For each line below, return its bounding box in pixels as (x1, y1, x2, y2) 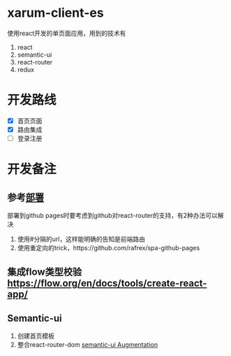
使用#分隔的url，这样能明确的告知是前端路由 (17, 235, 145, 243)
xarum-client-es (7, 5, 104, 21)
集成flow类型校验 (7, 266, 82, 278)
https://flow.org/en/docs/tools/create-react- (7, 278, 207, 289)
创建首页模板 (17, 331, 54, 341)
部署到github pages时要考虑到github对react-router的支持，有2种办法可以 (7, 212, 218, 220)
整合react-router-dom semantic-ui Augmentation (17, 341, 158, 349)
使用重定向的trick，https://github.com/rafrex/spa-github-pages (17, 244, 200, 252)
